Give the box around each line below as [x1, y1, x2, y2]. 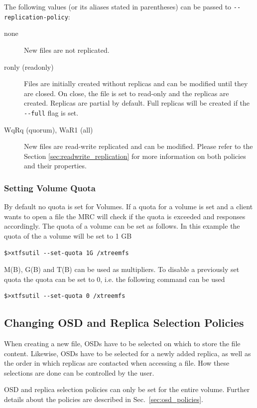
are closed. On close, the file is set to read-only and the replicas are [24, 88, 229, 98]
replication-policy [4, 13, 68, 21]
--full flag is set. [24, 107, 79, 118]
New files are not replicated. [24, 44, 110, 55]
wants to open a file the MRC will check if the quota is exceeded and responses [4, 211, 246, 221]
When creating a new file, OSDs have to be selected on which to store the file [4, 338, 241, 349]
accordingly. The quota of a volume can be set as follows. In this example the [4, 221, 240, 231]
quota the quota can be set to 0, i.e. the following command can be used [4, 273, 225, 284]
